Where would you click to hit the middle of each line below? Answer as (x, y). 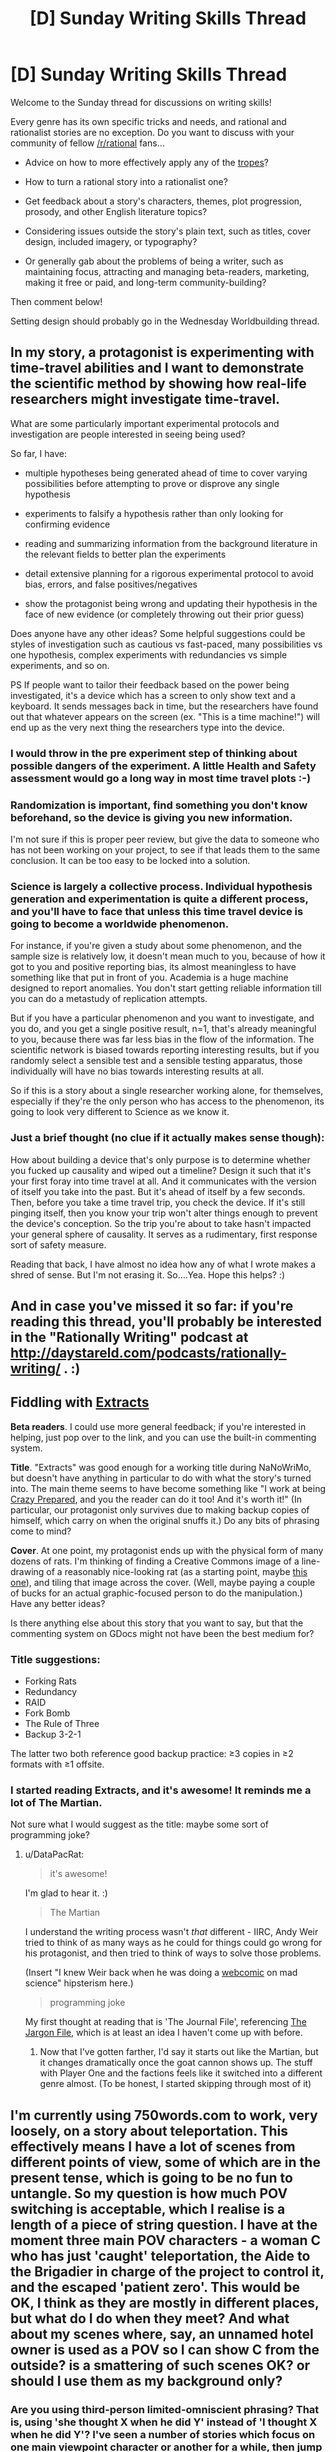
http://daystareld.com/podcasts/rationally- (148, 1352)
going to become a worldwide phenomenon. (120, 924)
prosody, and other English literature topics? (116, 211)
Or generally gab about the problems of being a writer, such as (154, 261)
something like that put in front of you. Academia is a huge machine (149, 978)
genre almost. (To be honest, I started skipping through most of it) (175, 2084)
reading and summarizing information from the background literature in (171, 543)
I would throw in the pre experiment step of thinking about (154, 753)
